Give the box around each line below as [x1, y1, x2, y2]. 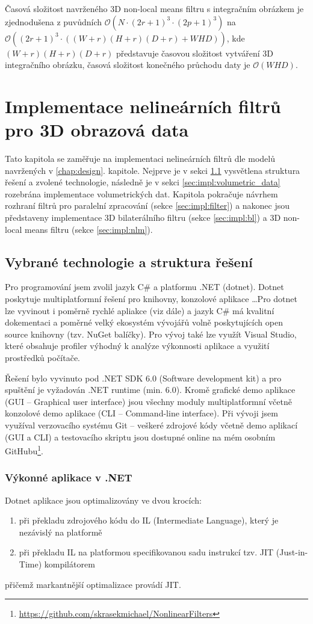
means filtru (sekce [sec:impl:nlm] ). [25, 223, 153, 235]
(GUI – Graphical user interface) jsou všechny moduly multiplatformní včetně [5, 395, 292, 407]
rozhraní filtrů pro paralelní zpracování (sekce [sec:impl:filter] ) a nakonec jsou [5, 199, 290, 212]
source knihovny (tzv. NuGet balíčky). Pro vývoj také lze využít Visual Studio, [5, 327, 297, 340]
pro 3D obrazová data [5, 117, 189, 142]
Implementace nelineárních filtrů [5, 93, 281, 118]
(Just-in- [276, 546, 308, 558]
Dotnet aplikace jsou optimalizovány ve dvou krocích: [5, 493, 202, 506]
